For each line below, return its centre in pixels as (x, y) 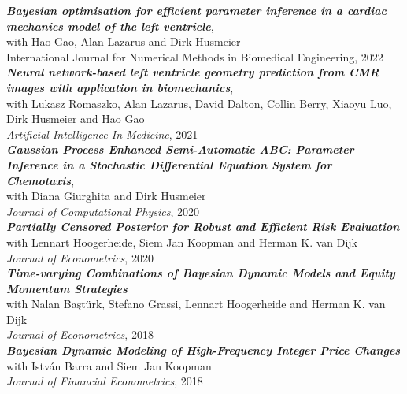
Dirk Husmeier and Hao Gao (76, 119)
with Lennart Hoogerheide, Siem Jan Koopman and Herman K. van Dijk (182, 242)
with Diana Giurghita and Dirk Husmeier (106, 196)
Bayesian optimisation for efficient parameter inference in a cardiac (196, 10)
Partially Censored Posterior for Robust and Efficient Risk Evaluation (203, 227)
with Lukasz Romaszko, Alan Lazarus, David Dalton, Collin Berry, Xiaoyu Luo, (199, 103)
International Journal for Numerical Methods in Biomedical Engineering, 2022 (195, 56)
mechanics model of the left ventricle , (110, 26)
